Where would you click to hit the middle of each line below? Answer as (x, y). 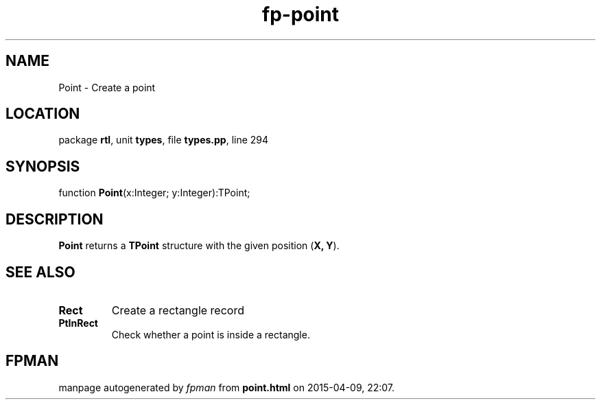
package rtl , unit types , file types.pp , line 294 (164, 140)
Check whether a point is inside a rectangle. (211, 334)
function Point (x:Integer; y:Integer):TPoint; (154, 193)
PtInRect (78, 323)
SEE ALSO (40, 272)
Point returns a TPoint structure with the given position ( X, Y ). (199, 246)
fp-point (300, 14)
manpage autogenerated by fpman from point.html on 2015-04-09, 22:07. (227, 387)
